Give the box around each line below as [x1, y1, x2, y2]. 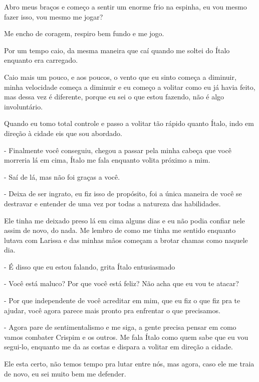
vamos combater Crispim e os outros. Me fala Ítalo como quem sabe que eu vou [4, 331, 248, 342]
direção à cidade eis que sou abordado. [4, 128, 122, 138]
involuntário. [4, 101, 43, 111]
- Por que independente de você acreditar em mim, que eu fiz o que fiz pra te [4, 295, 240, 306]
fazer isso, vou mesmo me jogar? [4, 11, 103, 22]
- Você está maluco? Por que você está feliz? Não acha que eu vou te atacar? [4, 278, 239, 289]
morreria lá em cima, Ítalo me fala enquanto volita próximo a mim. [4, 155, 210, 165]
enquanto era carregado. [4, 55, 78, 65]
